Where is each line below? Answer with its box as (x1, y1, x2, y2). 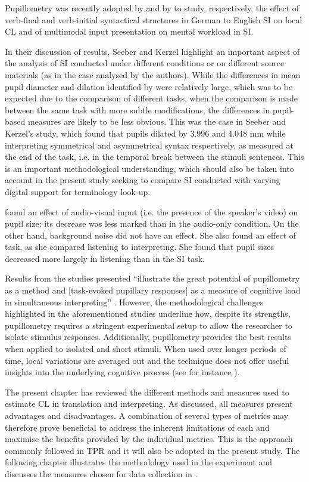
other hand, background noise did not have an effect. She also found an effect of (5, 228, 296, 241)
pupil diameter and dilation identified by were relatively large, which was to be (5, 80, 293, 92)
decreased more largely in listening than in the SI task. (5, 252, 205, 264)
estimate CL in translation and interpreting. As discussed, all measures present (5, 397, 293, 410)
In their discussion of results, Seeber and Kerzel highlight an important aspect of (5, 45, 300, 57)
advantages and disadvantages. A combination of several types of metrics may (5, 409, 289, 421)
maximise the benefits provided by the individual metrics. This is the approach (5, 432, 293, 445)
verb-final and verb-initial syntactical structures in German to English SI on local (5, 13, 302, 26)
